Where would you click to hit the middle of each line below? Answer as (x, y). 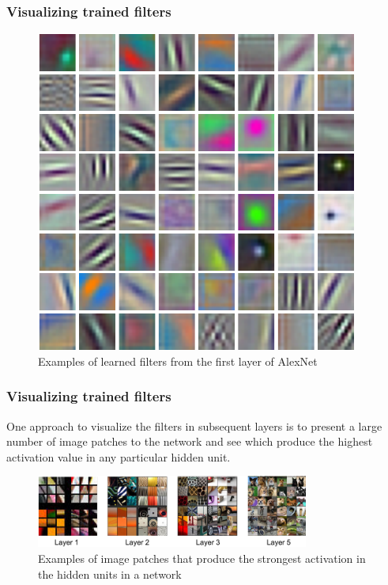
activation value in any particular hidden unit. (119, 456)
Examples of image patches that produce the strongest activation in (202, 558)
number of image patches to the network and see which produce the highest (190, 441)
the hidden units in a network (110, 574)
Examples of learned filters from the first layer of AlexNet (178, 361)
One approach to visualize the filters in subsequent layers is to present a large (194, 425)
